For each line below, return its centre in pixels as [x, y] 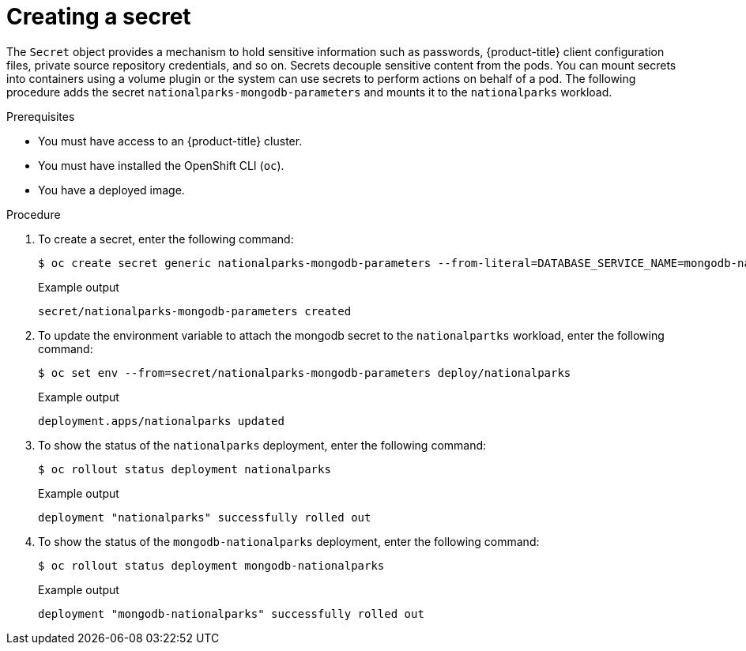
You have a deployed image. [111, 190]
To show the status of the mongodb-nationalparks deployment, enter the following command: [289, 541]
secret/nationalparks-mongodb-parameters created [195, 311]
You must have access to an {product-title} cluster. [170, 141]
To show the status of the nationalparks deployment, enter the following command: [262, 445]
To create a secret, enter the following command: [166, 239]
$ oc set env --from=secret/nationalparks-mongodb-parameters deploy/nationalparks [305, 373]
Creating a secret [99, 17]
